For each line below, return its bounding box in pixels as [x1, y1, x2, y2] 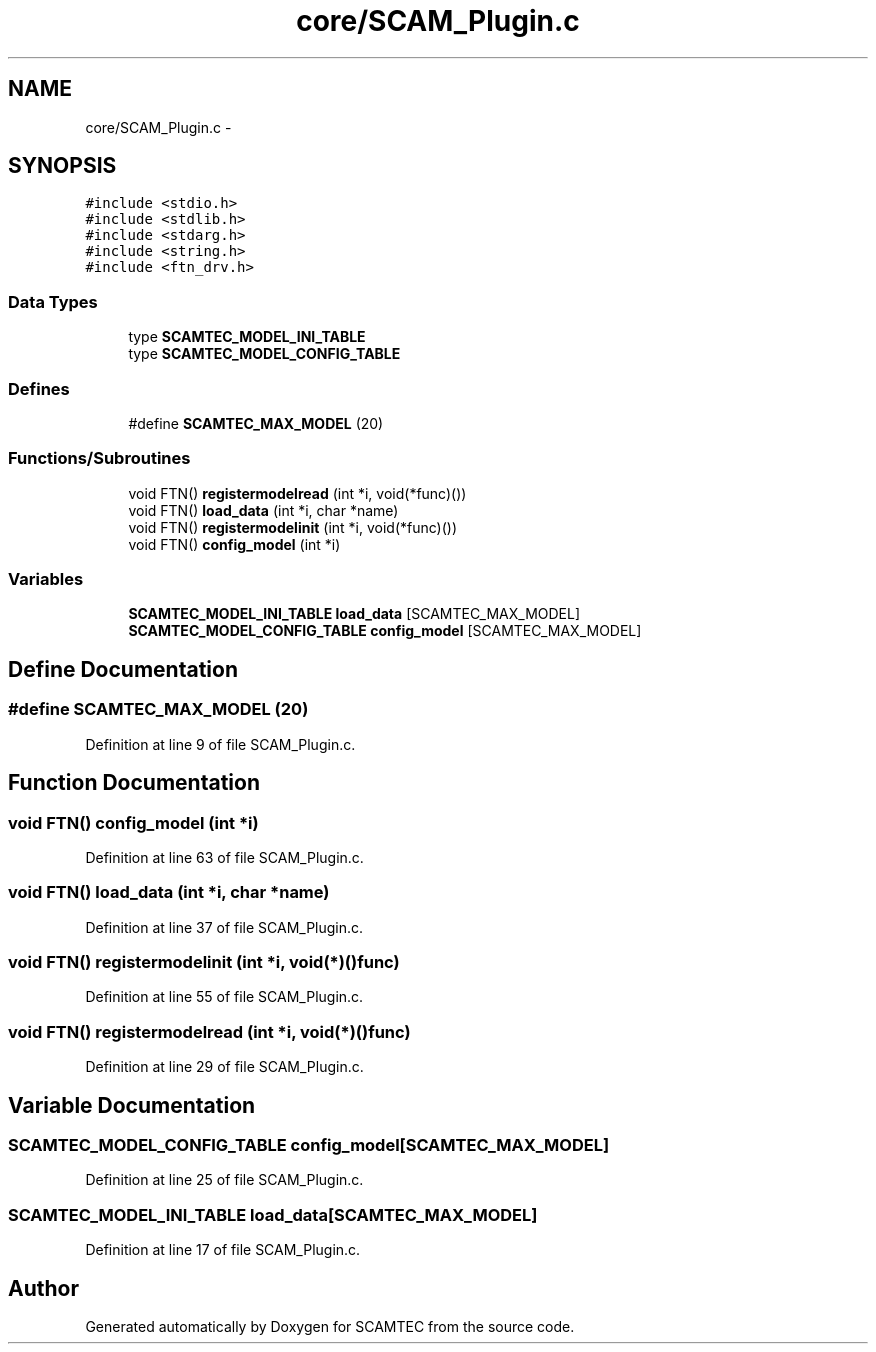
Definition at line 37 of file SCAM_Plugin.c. [85, 918, 364, 936]
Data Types [8, 291, 98, 312]
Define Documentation [8, 656, 238, 682]
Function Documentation [8, 770, 260, 796]
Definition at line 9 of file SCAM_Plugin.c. [85, 735, 356, 753]
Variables [8, 569, 84, 590]
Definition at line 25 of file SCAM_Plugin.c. [85, 1171, 364, 1189]
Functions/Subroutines [8, 448, 191, 469]
